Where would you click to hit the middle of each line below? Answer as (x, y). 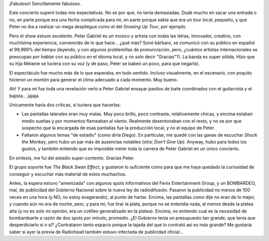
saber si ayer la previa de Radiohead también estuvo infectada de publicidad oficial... (96, 232)
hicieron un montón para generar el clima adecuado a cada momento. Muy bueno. (94, 80)
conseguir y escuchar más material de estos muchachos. (68, 174)
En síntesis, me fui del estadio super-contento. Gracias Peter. (72, 158)
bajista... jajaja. (24, 96)
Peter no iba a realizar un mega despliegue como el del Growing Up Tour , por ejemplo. (98, 27)
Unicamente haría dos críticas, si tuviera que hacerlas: (65, 105)
